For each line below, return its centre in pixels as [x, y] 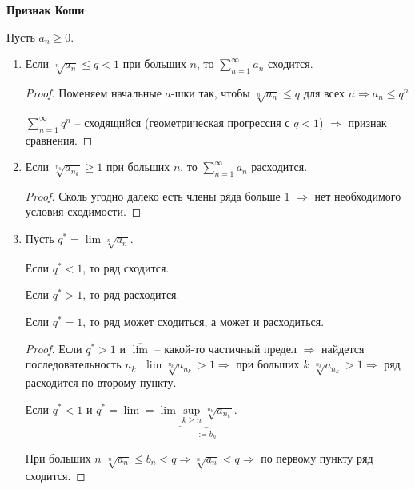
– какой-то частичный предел [225, 348]
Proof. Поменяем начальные [93, 92]
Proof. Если [54, 348]
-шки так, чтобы [211, 92]
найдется [343, 348]
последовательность [73, 364]
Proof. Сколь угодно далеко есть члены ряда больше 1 [158, 195]
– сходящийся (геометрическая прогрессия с [182, 122]
